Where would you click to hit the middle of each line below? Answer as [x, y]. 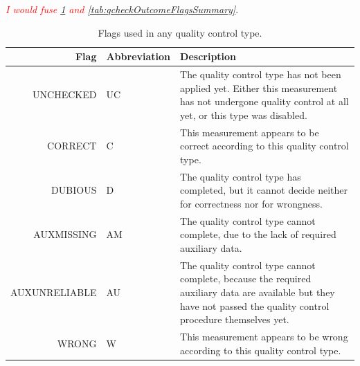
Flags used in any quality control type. [180, 32]
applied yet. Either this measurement [259, 88]
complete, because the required [246, 278]
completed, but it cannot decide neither [264, 190]
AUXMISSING [65, 234]
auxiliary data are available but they [258, 292]
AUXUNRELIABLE [54, 292]
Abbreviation [138, 56]
